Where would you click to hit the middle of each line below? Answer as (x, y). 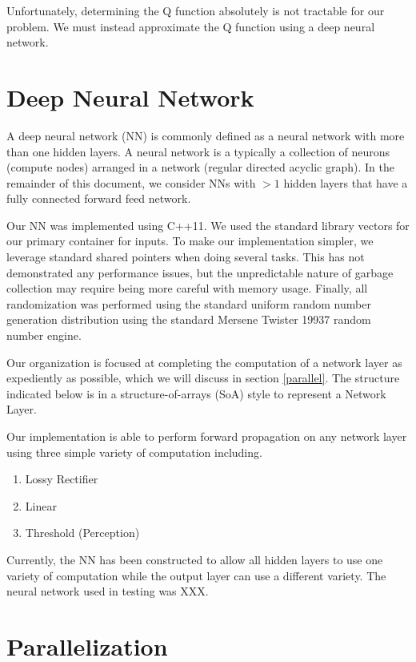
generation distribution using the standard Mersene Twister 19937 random (189, 319)
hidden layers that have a (346, 182)
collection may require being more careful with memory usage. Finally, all (187, 288)
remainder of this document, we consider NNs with (131, 182)
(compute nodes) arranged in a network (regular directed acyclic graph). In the (200, 167)
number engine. (44, 335)
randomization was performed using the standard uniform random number (189, 303)
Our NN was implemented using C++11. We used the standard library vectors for (208, 225)
